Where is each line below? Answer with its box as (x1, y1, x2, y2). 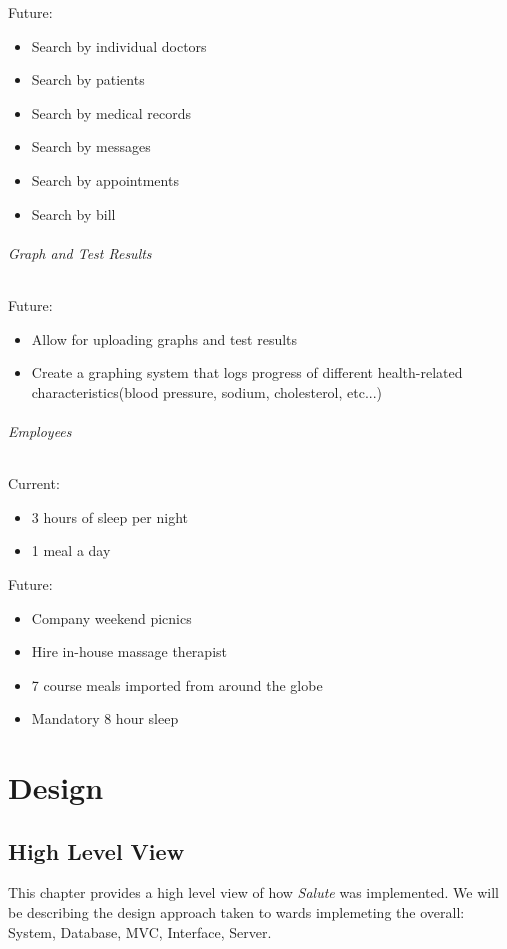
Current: (8, 473, 60, 494)
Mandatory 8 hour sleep (31, 708, 179, 729)
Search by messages (31, 136, 151, 157)
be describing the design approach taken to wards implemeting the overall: (8, 902, 465, 923)
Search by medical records (31, 102, 192, 123)
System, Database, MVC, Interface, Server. (8, 921, 272, 942)
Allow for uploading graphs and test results (31, 328, 298, 349)
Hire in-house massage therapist (31, 641, 227, 662)
